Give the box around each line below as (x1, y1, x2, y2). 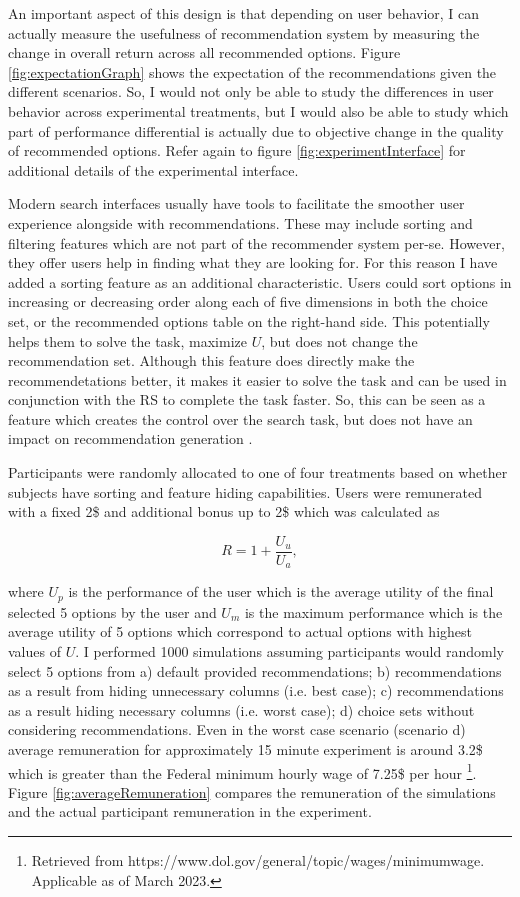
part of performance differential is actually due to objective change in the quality (8, 120, 504, 141)
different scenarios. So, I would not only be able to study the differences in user (8, 81, 494, 102)
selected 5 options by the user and (8, 601, 217, 622)
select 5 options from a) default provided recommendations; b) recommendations (8, 660, 502, 681)
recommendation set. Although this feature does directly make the (8, 350, 415, 371)
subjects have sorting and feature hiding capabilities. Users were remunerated (8, 481, 482, 502)
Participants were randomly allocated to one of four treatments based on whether (8, 462, 508, 483)
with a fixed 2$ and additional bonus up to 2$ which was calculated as (8, 501, 440, 522)
